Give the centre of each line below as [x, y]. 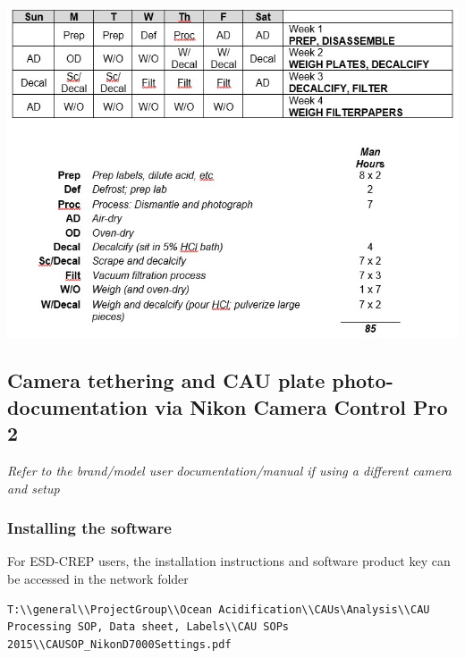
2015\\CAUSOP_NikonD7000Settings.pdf [119, 644]
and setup [34, 488]
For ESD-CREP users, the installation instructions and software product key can [229, 561]
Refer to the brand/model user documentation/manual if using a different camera [229, 471]
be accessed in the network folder [98, 579]
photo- [363, 380]
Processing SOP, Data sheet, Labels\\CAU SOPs [148, 627]
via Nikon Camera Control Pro [301, 406]
